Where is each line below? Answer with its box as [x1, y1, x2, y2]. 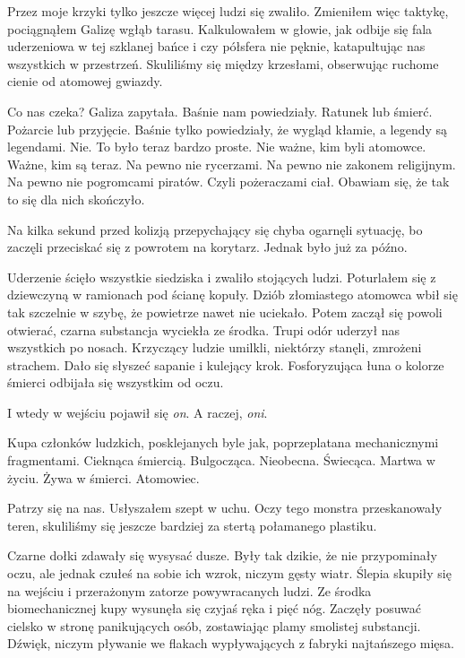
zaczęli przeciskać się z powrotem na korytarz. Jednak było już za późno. [7, 238, 408, 256]
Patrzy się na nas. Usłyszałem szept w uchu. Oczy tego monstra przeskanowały [7, 498, 443, 517]
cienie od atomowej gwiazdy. [7, 72, 163, 91]
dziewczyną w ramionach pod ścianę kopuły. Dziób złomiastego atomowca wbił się [7, 285, 458, 304]
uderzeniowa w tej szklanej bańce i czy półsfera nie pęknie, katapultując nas [7, 37, 426, 56]
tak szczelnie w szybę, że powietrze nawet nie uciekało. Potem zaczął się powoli [7, 302, 443, 321]
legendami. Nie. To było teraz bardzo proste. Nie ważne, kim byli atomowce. [7, 137, 426, 156]
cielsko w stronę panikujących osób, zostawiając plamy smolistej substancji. [7, 616, 421, 635]
